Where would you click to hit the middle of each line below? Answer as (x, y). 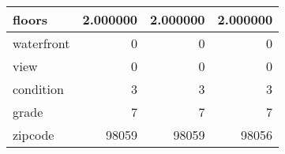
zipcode (34, 135)
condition (38, 89)
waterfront (41, 43)
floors (30, 19)
